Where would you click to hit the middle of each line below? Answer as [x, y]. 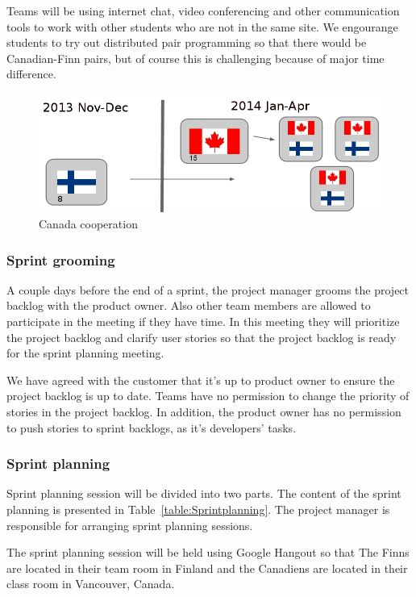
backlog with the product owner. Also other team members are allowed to [189, 305]
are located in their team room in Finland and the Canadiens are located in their [207, 568]
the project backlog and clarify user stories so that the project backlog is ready [202, 337]
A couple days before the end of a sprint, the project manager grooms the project [208, 289]
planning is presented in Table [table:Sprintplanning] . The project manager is [198, 509]
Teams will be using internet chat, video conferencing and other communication [203, 10]
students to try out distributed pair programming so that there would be [187, 42]
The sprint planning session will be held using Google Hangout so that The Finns [208, 552]
